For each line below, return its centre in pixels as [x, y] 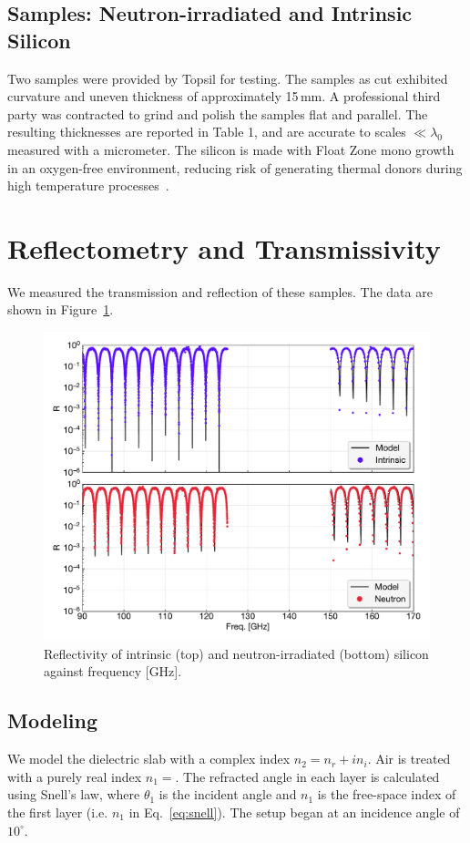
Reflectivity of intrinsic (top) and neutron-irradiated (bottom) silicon [236, 653]
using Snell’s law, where [74, 794]
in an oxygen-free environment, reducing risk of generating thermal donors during [235, 167]
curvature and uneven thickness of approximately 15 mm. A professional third [224, 96]
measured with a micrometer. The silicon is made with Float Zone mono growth [231, 149]
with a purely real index [75, 776]
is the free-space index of [387, 794]
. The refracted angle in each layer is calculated [307, 776]
